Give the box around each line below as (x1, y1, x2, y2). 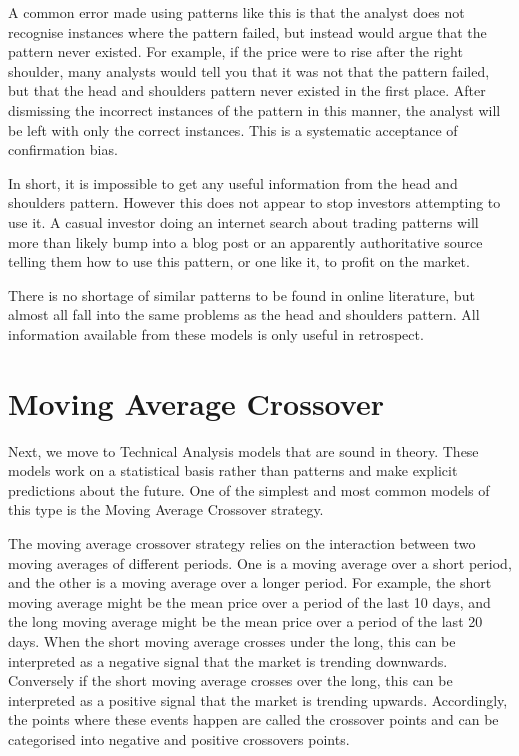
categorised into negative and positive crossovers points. (8, 728, 350, 749)
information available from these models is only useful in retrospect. (8, 323, 424, 344)
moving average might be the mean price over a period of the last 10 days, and (8, 591, 491, 612)
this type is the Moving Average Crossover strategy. (8, 499, 324, 520)
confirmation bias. (8, 139, 118, 160)
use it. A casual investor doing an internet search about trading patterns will (8, 211, 479, 232)
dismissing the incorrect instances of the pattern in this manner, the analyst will (8, 99, 501, 120)
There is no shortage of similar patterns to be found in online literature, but (8, 284, 475, 305)
